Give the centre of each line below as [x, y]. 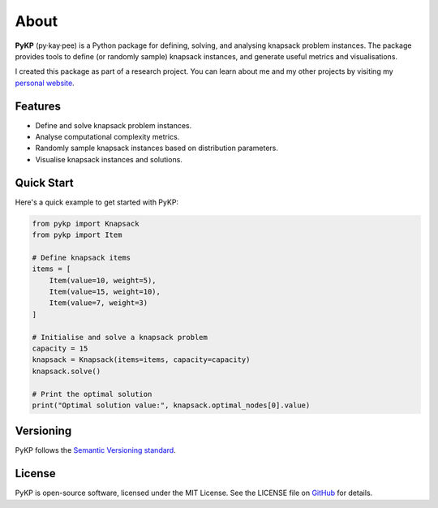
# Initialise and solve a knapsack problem [120, 337]
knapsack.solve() [67, 371]
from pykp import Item [77, 235]
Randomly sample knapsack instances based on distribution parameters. [157, 148]
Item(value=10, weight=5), [103, 280]
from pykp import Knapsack [86, 224]
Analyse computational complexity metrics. [107, 137]
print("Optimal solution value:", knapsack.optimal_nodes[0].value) [171, 405]
